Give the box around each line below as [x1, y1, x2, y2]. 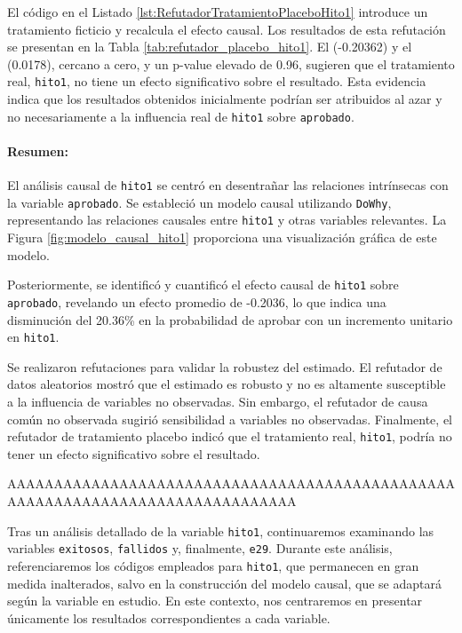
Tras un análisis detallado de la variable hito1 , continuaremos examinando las [7, 521, 434, 540]
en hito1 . [7, 328, 60, 346]
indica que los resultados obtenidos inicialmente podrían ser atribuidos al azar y [7, 90, 442, 108]
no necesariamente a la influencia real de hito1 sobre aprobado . [7, 107, 354, 125]
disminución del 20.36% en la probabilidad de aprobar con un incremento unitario [7, 310, 453, 328]
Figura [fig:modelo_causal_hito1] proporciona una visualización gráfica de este [7, 228, 437, 247]
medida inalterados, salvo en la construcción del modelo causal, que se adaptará [7, 574, 442, 592]
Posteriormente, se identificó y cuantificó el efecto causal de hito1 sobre [7, 275, 399, 294]
